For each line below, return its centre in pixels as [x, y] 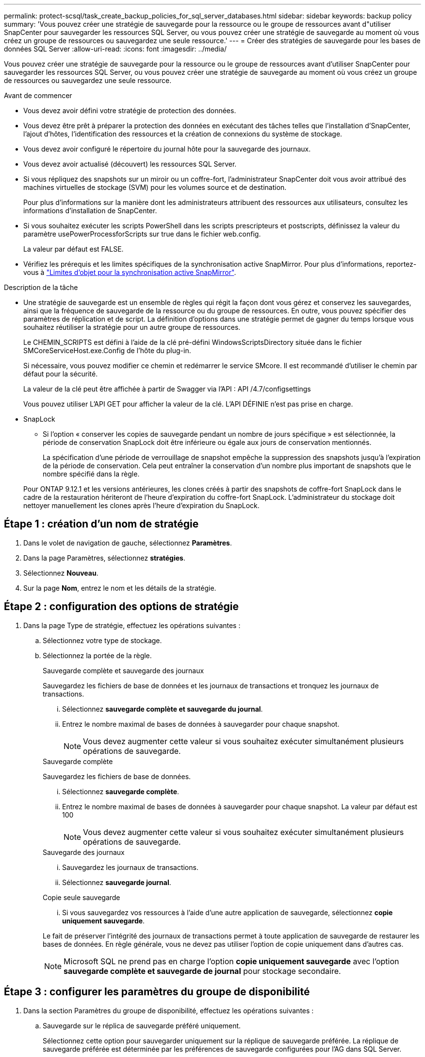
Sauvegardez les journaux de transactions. [130, 867]
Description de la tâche [41, 287]
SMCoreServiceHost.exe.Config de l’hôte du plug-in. [107, 350]
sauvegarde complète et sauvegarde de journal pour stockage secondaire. [202, 971]
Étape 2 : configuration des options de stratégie [122, 607]
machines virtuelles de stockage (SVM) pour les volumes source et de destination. [155, 187]
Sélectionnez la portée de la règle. [97, 655]
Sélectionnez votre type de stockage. [102, 640]
